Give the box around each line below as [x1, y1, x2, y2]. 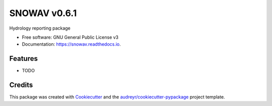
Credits [9, 81, 33, 89]
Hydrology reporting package [9, 25, 71, 31]
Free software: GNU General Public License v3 [22, 34, 119, 40]
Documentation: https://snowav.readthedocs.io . [22, 41, 121, 47]
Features [9, 54, 38, 63]
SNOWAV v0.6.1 [9, 8, 77, 19]
